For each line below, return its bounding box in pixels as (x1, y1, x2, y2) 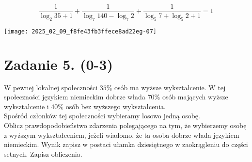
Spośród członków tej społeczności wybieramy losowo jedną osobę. (4, 111, 200, 121)
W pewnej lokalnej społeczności (4, 82, 98, 92)
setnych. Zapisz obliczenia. (4, 148, 82, 159)
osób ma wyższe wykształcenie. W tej (114, 82, 226, 92)
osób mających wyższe (162, 92, 228, 102)
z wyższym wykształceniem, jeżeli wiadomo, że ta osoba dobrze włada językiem (4, 130, 239, 140)
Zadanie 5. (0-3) (4, 54, 113, 74)
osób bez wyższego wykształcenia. (65, 101, 166, 111)
